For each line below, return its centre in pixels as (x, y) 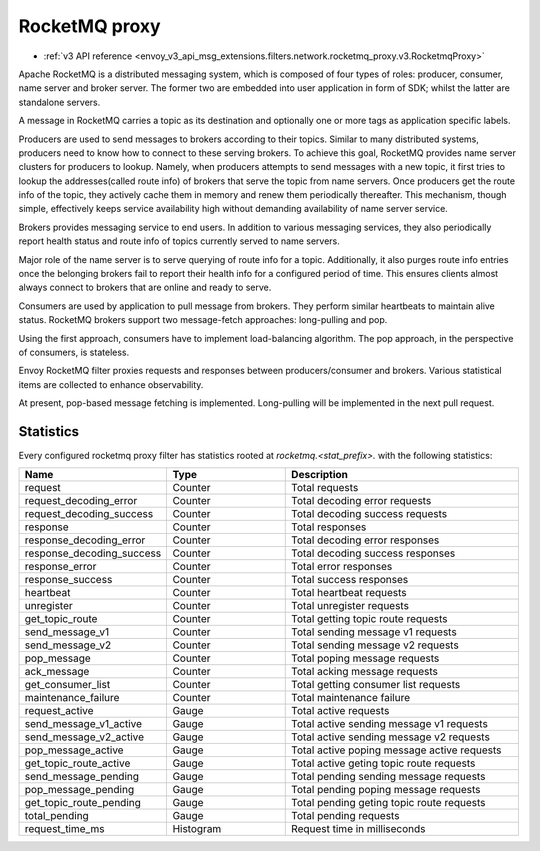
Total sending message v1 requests (374, 632)
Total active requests (340, 711)
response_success (68, 580)
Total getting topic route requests (370, 619)
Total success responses (350, 580)
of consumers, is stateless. (74, 352)
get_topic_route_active (77, 763)
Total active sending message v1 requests (390, 724)
